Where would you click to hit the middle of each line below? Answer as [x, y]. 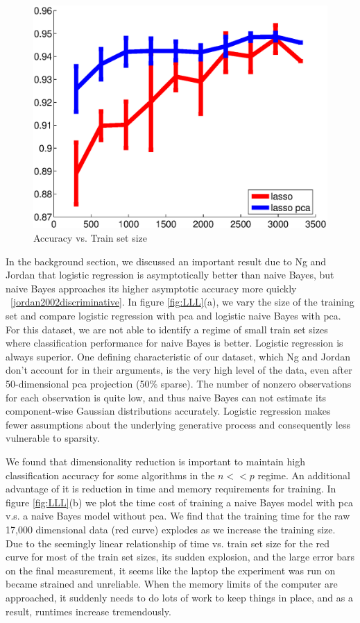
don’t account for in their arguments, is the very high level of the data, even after [179, 370]
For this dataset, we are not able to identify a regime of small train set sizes [167, 329]
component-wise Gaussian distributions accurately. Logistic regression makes [168, 411]
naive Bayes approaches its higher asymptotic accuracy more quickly [151, 288]
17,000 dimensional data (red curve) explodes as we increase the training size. [171, 529]
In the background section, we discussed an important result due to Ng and [166, 261]
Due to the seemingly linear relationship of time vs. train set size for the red [168, 543]
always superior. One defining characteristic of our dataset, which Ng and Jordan [178, 356]
